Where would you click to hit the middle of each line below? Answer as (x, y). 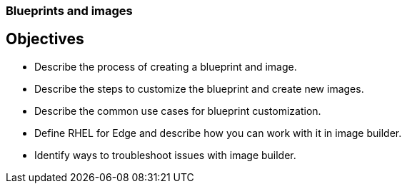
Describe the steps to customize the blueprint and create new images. (199, 88)
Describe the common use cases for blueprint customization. (178, 111)
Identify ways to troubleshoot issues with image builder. (165, 155)
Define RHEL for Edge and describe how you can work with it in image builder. (218, 133)
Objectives (45, 39)
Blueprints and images (69, 11)
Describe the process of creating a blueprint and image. (166, 66)
